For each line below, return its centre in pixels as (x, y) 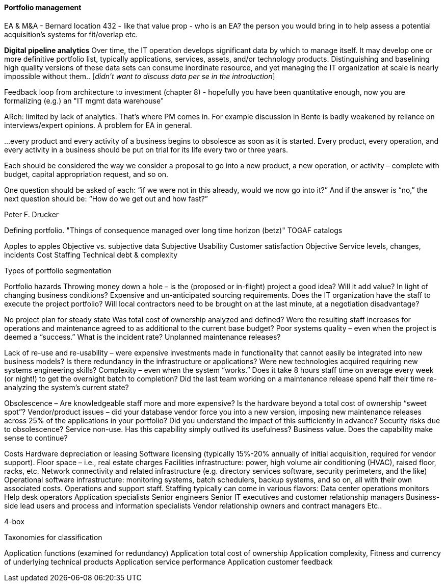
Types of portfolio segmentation (58, 270)
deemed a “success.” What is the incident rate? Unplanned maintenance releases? (142, 337)
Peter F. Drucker (32, 214)
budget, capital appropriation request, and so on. (86, 174)
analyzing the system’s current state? (67, 387)
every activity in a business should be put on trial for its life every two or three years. (146, 149)
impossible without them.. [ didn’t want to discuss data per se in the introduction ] (140, 76)
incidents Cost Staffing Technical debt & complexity (91, 254)
